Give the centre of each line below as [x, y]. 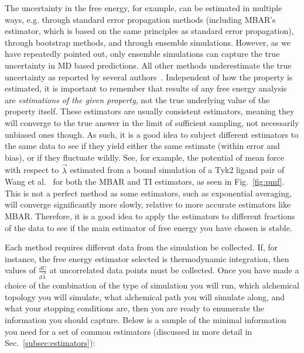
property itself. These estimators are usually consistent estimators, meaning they [150, 111]
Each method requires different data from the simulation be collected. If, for [141, 247]
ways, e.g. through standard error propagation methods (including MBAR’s [140, 19]
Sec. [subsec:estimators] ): [50, 343]
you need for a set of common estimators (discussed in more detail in [129, 331]
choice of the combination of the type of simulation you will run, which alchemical [152, 285]
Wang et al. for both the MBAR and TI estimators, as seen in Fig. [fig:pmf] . [145, 181]
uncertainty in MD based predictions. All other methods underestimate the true [148, 65]
